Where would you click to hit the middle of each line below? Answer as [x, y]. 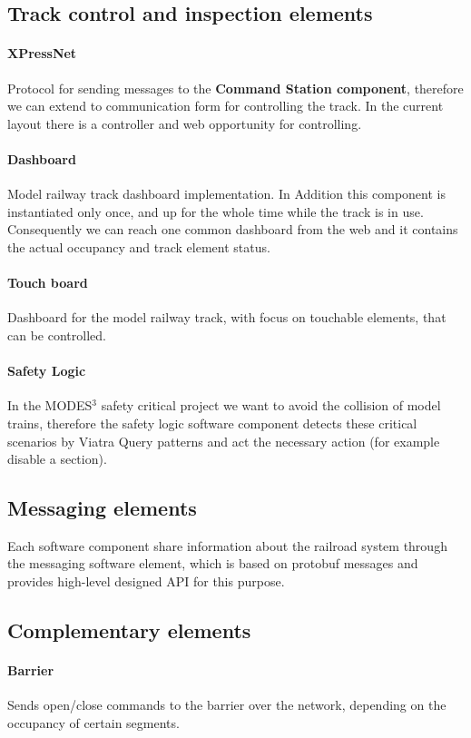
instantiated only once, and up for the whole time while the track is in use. [216, 211]
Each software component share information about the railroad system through [227, 545]
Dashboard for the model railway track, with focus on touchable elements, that [227, 317]
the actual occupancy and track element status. [139, 246]
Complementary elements [129, 630]
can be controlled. [57, 335]
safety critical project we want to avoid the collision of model [271, 405]
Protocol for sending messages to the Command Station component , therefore [235, 88]
